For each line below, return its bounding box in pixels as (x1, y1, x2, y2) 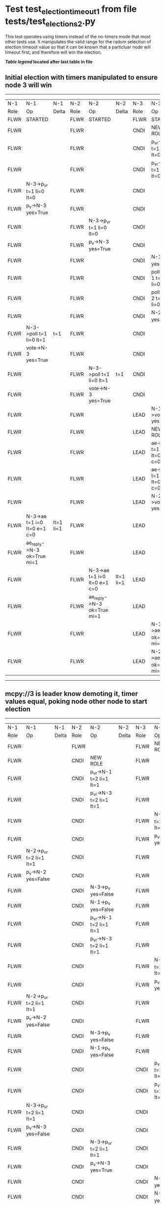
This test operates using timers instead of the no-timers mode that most (5, 33, 151, 40)
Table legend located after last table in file (5, 59, 93, 65)
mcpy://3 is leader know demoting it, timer (5, 690, 138, 698)
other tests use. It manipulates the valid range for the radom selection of (5, 39, 151, 45)
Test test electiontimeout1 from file (5, 3, 137, 16)
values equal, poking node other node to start (5, 697, 147, 705)
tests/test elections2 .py (5, 16, 96, 29)
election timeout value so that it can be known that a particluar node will (5, 44, 151, 50)
